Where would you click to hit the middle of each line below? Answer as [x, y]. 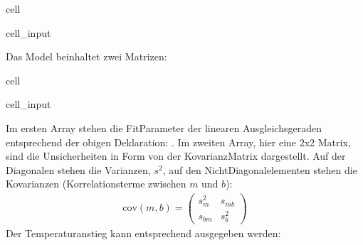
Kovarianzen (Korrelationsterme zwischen [96, 184]
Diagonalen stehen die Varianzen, [78, 169]
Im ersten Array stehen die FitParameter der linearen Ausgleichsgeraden [164, 127]
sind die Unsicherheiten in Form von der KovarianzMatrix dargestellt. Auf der [176, 156]
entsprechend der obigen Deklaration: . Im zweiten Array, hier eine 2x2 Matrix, [178, 142]
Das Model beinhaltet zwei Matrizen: [86, 56]
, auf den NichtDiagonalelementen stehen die [260, 169]
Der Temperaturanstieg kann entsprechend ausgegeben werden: [143, 233]
